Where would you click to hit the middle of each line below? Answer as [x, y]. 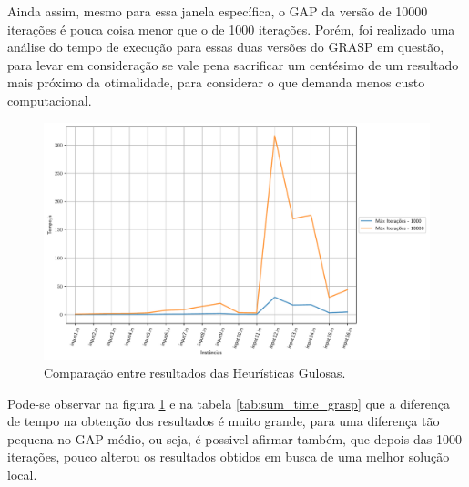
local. [22, 474]
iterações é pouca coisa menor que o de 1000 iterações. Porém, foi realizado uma [231, 29]
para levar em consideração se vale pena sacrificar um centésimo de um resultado [233, 64]
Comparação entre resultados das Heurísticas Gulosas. [195, 373]
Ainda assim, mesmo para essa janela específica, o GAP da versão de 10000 [218, 11]
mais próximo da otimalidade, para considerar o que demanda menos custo [216, 82]
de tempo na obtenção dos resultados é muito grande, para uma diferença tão [224, 421]
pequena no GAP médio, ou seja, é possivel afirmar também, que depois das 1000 [234, 438]
